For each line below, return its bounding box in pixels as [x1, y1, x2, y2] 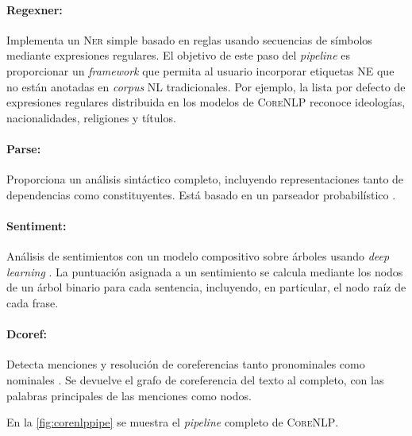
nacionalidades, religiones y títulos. [6, 109, 176, 125]
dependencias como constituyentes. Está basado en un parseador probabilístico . [6, 186, 396, 203]
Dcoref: [6, 326, 47, 342]
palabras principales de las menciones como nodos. [6, 387, 252, 403]
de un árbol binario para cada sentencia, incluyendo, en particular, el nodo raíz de [6, 279, 406, 295]
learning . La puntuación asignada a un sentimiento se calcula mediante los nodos [6, 263, 403, 280]
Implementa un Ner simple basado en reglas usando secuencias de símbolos [6, 31, 372, 48]
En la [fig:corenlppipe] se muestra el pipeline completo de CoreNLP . [6, 414, 339, 430]
